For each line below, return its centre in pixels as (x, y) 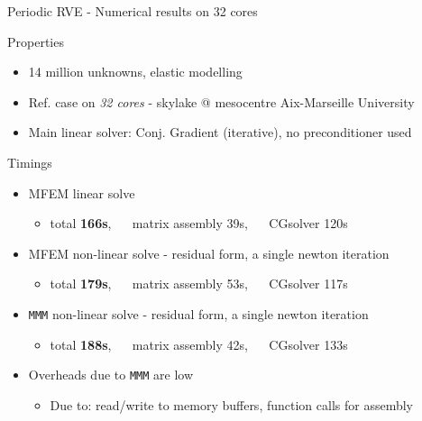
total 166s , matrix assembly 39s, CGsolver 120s (199, 223)
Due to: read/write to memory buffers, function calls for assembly (231, 404)
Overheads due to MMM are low (111, 375)
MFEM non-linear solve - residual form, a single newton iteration (209, 253)
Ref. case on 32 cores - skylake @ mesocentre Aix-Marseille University (221, 101)
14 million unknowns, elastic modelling (135, 72)
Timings (30, 162)
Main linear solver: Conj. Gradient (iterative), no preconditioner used (220, 132)
